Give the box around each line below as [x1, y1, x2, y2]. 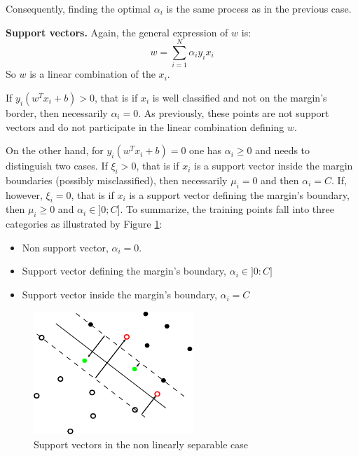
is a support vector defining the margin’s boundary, [129, 187, 350, 202]
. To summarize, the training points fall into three [120, 202, 334, 216]
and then [261, 172, 299, 187]
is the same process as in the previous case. [166, 1, 352, 15]
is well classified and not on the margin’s [152, 90, 327, 104]
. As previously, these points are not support [138, 105, 329, 120]
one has [189, 143, 222, 158]
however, [6, 187, 43, 202]
